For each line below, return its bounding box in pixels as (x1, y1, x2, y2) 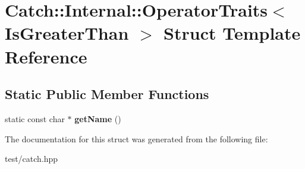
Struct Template (163, 21, 301, 45)
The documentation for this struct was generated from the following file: (5, 132, 268, 145)
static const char (5, 112, 65, 125)
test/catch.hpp (5, 152, 58, 165)
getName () (74, 112, 121, 125)
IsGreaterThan (5, 21, 129, 45)
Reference (5, 44, 87, 68)
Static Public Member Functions (5, 85, 209, 103)
